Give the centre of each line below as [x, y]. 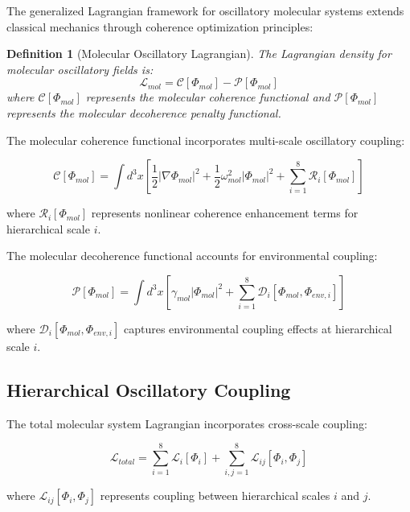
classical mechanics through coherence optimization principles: [160, 26]
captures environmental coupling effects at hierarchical [258, 328]
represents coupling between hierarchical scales [215, 495]
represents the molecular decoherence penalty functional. [144, 112]
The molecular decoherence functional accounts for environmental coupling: [192, 256]
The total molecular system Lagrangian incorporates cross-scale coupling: [187, 423]
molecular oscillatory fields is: [80, 69]
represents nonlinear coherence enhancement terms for [225, 213]
